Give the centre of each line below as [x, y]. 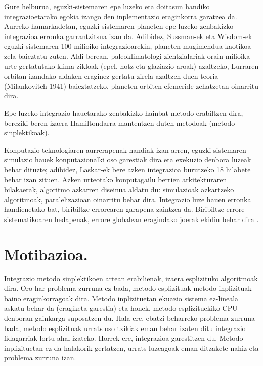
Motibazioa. [46, 254]
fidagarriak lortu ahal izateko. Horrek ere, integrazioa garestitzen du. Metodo [124, 338]
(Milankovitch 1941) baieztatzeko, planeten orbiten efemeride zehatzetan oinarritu [131, 85]
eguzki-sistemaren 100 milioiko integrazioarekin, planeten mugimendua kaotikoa [128, 46]
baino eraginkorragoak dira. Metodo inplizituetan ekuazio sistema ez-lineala [121, 298]
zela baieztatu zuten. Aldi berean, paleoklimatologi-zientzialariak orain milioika [127, 56]
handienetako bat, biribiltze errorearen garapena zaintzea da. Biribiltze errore [124, 209]
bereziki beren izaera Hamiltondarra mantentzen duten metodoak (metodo [120, 122]
